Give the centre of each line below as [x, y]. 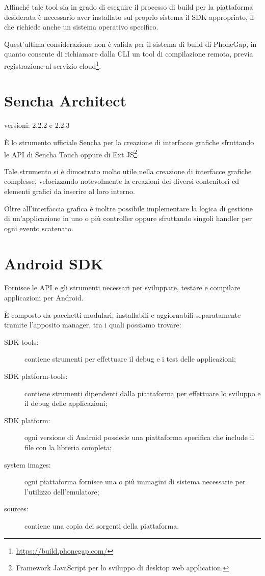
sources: [16, 509]
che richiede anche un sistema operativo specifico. [81, 27]
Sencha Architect [65, 101]
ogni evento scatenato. [39, 228]
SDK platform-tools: [36, 376]
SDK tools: [21, 341]
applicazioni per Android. [44, 298]
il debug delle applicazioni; [66, 403]
